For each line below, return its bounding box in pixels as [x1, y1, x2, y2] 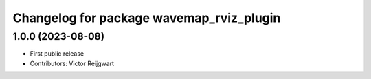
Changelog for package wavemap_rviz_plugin [12, 10, 281, 25]
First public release [30, 49, 85, 58]
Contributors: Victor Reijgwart [30, 59, 115, 67]
